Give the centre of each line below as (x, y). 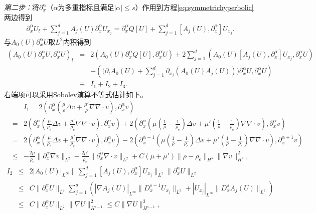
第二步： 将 (22, 7)
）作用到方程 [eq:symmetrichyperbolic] (194, 7)
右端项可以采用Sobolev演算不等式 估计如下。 (76, 94)
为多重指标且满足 (86, 7)
